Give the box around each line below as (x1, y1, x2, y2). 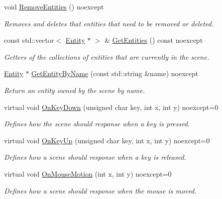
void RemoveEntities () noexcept (4, 1, 104, 11)
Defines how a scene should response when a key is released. (4, 152, 186, 162)
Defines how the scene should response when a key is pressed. (4, 118, 190, 129)
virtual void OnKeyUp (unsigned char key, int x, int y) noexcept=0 (4, 135, 210, 145)
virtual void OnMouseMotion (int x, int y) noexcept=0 (4, 168, 172, 179)
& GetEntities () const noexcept (105, 35, 203, 45)
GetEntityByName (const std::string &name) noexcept (31, 68, 199, 79)
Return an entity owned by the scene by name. (4, 85, 145, 95)
